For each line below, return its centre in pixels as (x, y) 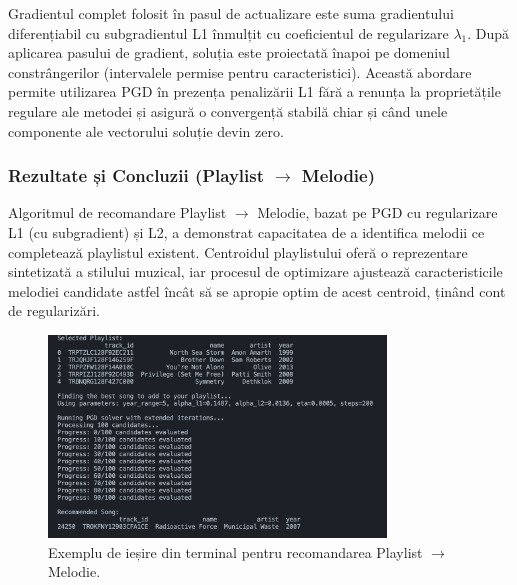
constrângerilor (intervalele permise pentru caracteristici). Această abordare (240, 71)
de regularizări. (54, 310)
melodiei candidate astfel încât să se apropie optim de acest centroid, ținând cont (257, 290)
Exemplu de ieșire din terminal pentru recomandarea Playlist (235, 551)
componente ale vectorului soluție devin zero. (146, 130)
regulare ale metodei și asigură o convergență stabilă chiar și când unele (228, 110)
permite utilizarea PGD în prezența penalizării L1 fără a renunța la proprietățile (254, 91)
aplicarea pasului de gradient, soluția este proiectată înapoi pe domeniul (229, 52)
